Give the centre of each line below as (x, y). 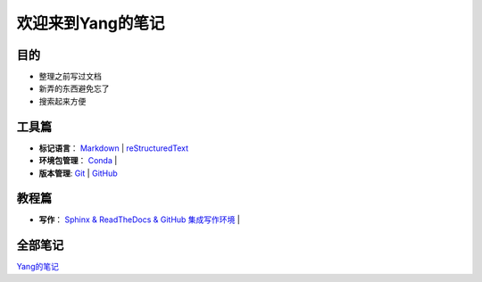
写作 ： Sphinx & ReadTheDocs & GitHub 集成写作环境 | (139, 220)
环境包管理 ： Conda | (78, 161)
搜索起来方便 (62, 101)
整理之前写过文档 (70, 77)
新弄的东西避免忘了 (74, 88)
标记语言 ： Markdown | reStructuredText (114, 148)
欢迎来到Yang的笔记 (91, 23)
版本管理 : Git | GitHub (78, 173)
